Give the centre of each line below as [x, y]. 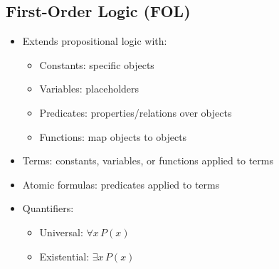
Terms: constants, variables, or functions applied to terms [148, 160]
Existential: [64, 256]
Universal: [61, 232]
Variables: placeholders [89, 89]
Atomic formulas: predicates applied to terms [121, 184]
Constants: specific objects [97, 64]
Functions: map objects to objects [113, 136]
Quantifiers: [48, 208]
